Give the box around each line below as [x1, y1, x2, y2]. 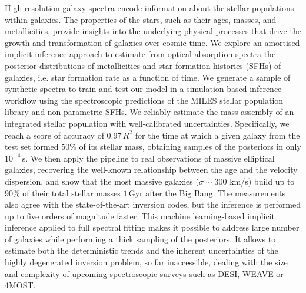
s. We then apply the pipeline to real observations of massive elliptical [22, 152, 275, 164]
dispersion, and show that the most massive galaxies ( [5, 175, 199, 187]
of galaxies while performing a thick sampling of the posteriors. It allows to [5, 232, 276, 245]
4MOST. [5, 279, 36, 291]
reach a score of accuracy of [5, 129, 104, 141]
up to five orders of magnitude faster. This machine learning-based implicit [5, 209, 275, 222]
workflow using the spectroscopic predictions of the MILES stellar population [5, 94, 284, 106]
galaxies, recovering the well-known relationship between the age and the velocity [5, 163, 298, 176]
